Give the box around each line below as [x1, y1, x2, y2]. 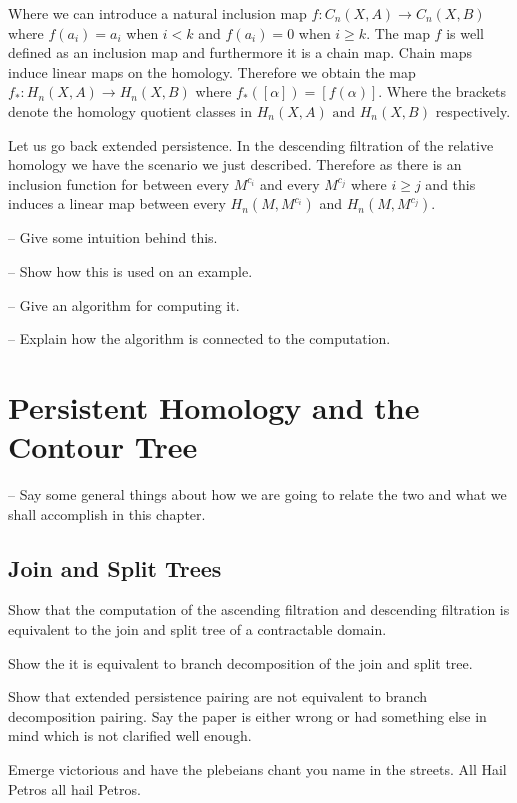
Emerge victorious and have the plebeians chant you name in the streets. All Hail [8, 758, 507, 779]
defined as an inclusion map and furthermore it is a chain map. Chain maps [8, 42, 473, 63]
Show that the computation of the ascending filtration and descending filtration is [8, 599, 510, 620]
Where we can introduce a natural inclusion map [8, 3, 307, 23]
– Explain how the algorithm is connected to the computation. [8, 328, 391, 349]
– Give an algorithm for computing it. [8, 294, 240, 315]
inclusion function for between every [8, 173, 230, 194]
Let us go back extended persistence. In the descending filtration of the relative [8, 134, 494, 155]
